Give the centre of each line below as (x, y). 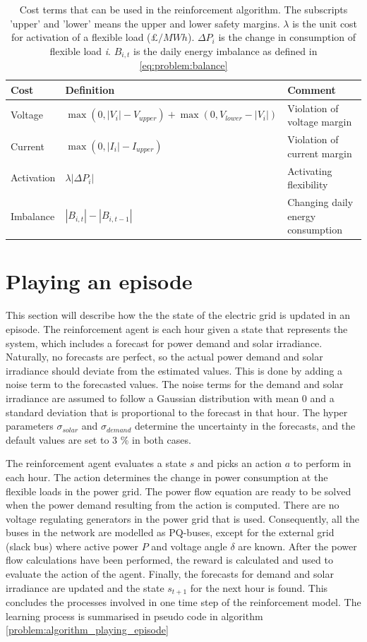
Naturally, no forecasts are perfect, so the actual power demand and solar (164, 357)
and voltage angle (189, 546)
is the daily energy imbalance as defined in (225, 50)
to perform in (322, 463)
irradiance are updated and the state (85, 587)
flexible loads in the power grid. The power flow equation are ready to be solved (179, 491)
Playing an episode (99, 281)
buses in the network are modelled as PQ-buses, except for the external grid (170, 532)
